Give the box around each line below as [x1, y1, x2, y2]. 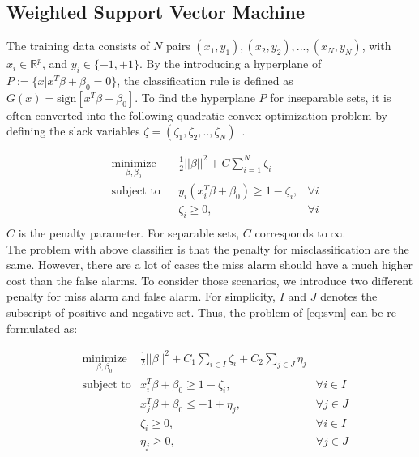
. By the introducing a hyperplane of [139, 55, 322, 72]
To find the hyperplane [141, 88, 255, 105]
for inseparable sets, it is [270, 88, 391, 105]
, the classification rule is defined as [117, 72, 293, 88]
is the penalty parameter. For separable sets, [18, 224, 240, 241]
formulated [6, 319, 61, 336]
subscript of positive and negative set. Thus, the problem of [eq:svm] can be [6, 303, 383, 320]
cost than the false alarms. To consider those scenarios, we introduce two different [6, 271, 413, 288]
